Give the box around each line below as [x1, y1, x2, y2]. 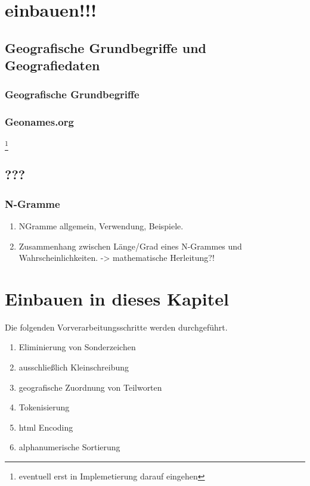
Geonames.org [5, 114, 74, 129]
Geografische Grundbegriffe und [5, 38, 206, 57]
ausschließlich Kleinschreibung [18, 361, 129, 373]
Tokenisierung [18, 401, 70, 413]
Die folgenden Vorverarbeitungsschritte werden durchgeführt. [5, 320, 228, 333]
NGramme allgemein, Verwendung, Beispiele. [18, 219, 184, 232]
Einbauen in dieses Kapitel [5, 286, 229, 310]
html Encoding [18, 420, 73, 433]
